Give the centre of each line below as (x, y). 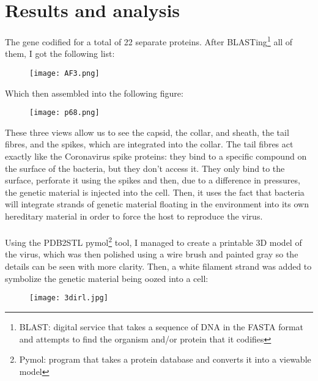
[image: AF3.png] (65, 73)
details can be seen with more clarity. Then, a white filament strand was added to (158, 266)
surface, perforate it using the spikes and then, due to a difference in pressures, (153, 180)
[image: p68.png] (65, 113)
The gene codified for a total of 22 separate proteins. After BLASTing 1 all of (149, 41)
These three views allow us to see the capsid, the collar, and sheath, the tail (147, 132)
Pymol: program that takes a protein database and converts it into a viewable (165, 359)
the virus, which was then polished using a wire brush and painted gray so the (152, 254)
